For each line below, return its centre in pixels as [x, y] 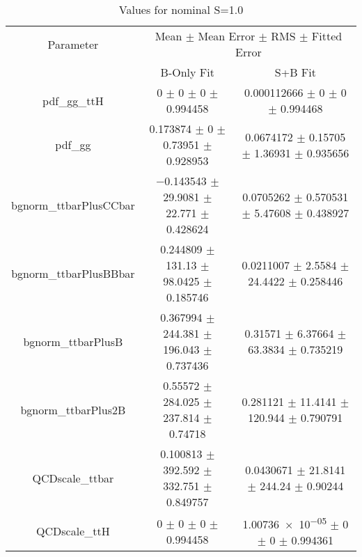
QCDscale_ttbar [73, 478]
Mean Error [227, 36]
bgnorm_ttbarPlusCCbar [73, 205]
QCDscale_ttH [73, 531]
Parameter [73, 44]
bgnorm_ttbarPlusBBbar [73, 273]
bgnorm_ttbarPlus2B [73, 409]
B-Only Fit [187, 72]
